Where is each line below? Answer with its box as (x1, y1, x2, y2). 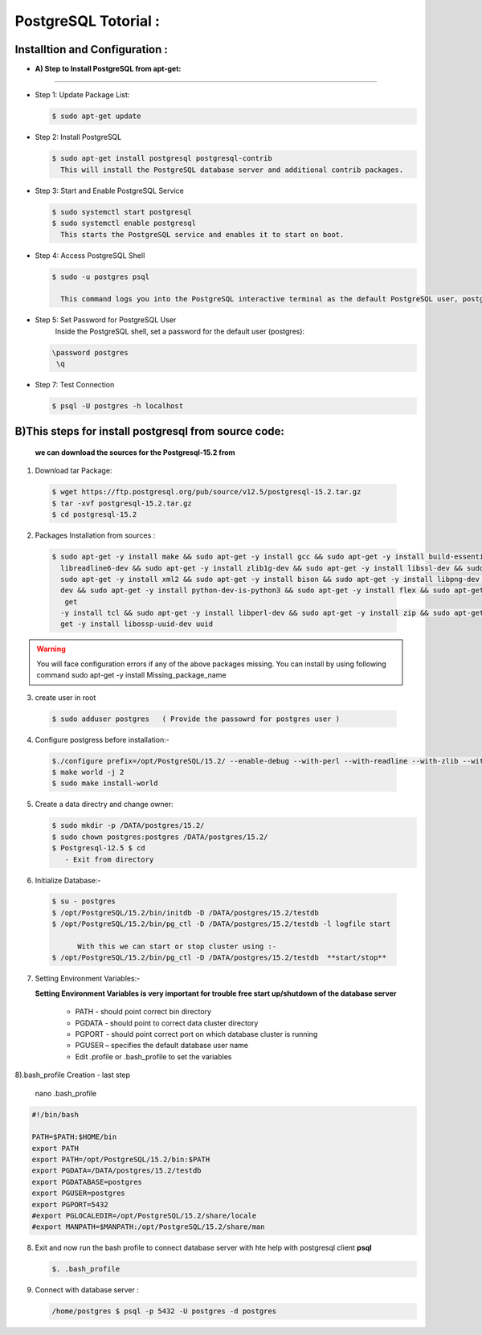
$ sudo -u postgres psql (51, 272, 150, 281)
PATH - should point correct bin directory (75, 1007, 212, 1017)
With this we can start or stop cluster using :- (77, 942, 277, 952)
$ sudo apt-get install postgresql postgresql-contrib (51, 154, 272, 163)
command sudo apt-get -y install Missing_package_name (36, 670, 227, 680)
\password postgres (51, 348, 129, 357)
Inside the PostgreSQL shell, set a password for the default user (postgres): (55, 326, 305, 336)
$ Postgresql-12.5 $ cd (51, 844, 146, 853)
